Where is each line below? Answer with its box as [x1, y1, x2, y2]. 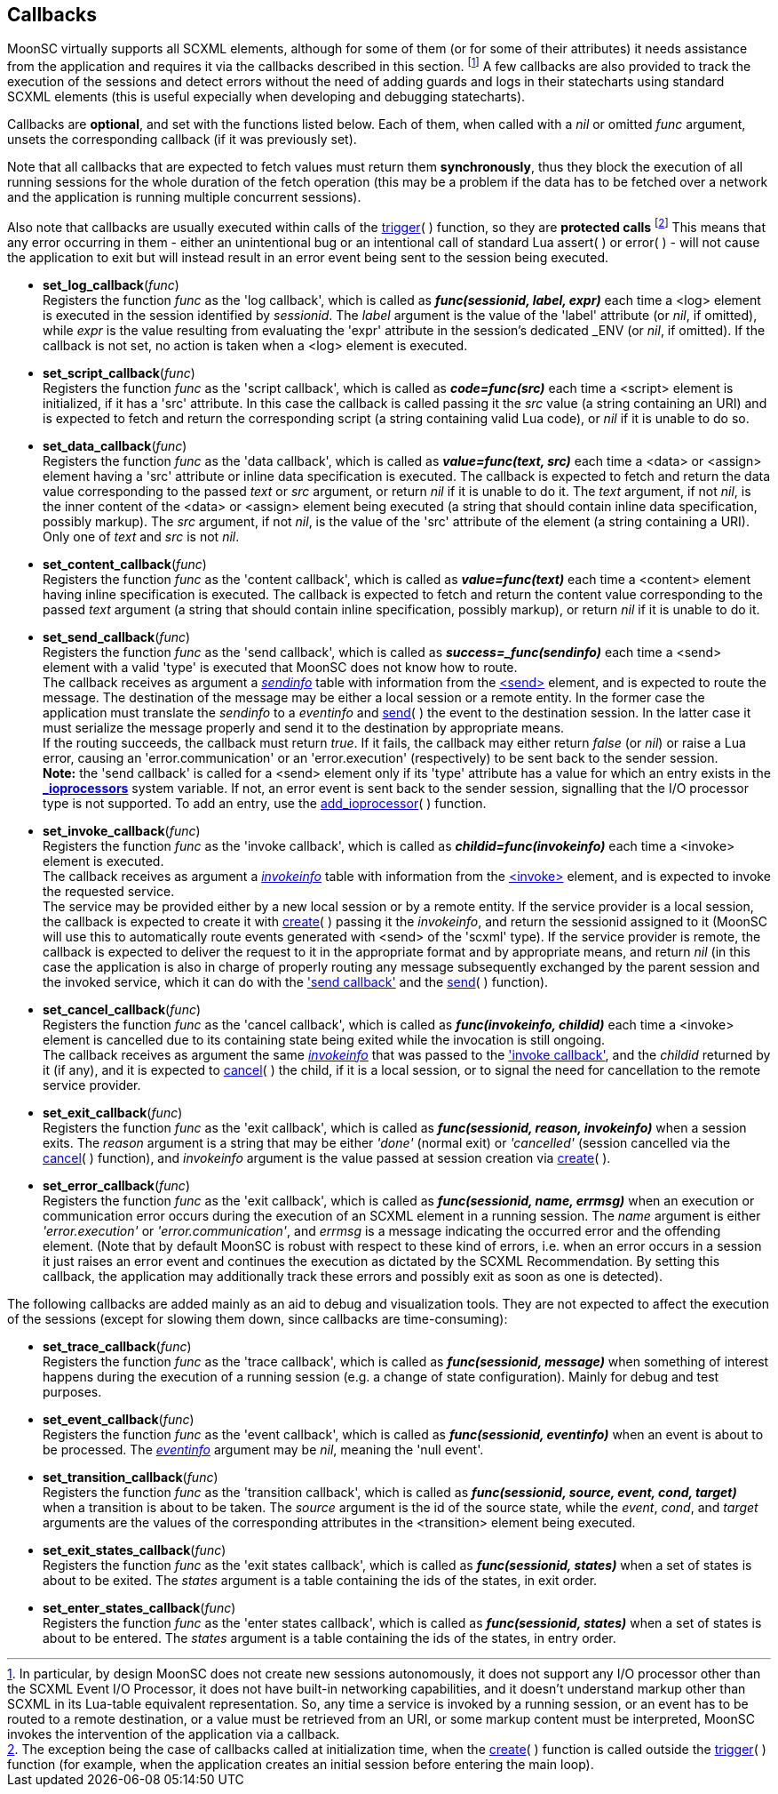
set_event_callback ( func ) [43, 1411, 194, 1427]
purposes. [43, 1383, 102, 1399]
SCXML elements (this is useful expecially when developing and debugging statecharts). [7, 89, 526, 105]
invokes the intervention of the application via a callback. [7, 1726, 340, 1742]
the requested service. [43, 883, 175, 899]
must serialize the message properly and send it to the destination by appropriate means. [43, 719, 565, 735]
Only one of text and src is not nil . [43, 528, 240, 544]
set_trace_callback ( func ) [43, 1338, 192, 1354]
